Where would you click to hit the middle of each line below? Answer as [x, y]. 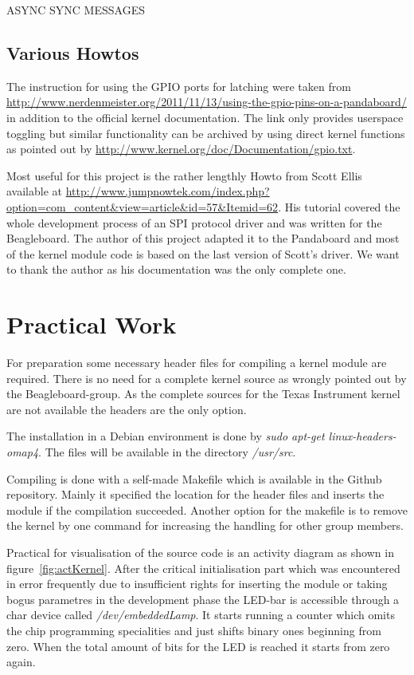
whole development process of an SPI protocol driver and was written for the [194, 222]
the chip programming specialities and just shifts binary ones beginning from [194, 630]
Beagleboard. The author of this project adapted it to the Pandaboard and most [203, 238]
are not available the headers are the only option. [127, 409]
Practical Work [92, 324]
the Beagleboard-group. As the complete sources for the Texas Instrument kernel [203, 394]
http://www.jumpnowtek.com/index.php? [168, 191]
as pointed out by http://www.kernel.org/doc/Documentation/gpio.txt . [181, 149]
